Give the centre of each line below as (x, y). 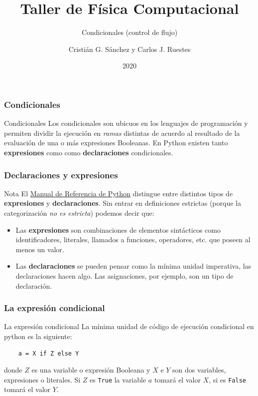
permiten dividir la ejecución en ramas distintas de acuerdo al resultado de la (122, 133)
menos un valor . (40, 249)
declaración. (34, 285)
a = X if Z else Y (49, 353)
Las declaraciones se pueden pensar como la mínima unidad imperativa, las (133, 266)
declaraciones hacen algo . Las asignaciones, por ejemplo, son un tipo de (125, 275)
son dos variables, (199, 370)
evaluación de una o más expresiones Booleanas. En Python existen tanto (116, 143)
